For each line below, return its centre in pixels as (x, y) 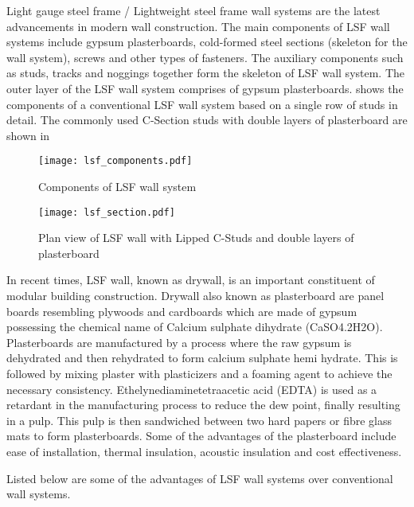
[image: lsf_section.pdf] (107, 212)
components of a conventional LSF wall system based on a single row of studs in (202, 104)
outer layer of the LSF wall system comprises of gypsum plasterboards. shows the (205, 88)
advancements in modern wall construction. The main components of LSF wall (198, 26)
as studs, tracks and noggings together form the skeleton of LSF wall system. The (206, 73)
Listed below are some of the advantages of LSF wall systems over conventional (200, 478)
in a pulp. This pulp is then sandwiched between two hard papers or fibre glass (199, 420)
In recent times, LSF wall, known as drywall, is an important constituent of (191, 280)
